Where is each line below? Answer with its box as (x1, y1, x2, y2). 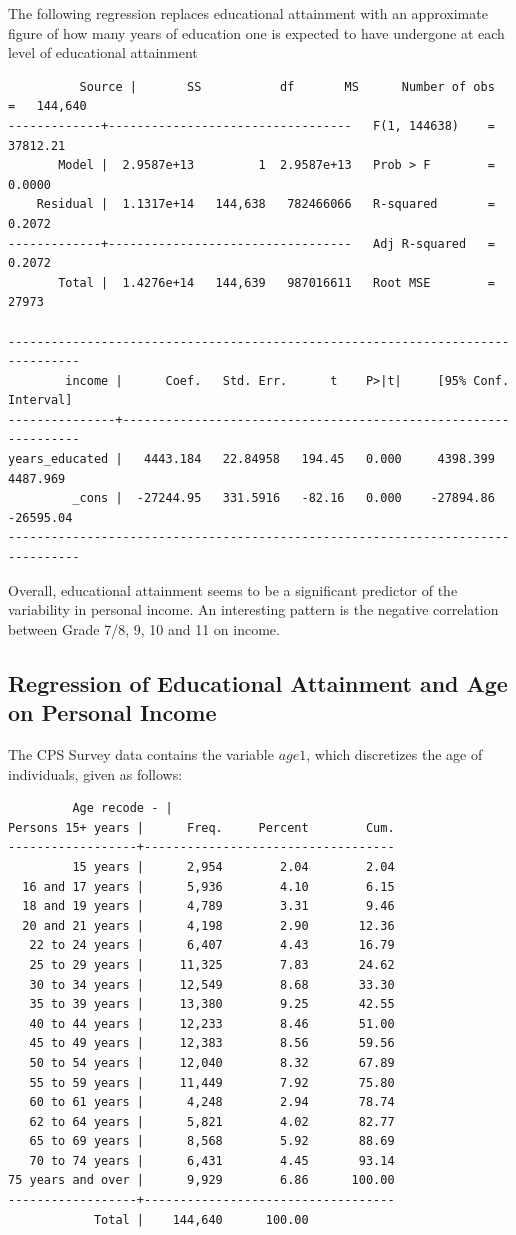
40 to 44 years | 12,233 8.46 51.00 (29, 1016, 395, 1031)
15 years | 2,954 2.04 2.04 (72, 859, 395, 874)
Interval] (8, 393, 73, 408)
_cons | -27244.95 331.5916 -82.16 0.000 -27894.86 (72, 491, 495, 506)
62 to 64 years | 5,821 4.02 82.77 (29, 1114, 395, 1129)
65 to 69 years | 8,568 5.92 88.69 (29, 1134, 395, 1149)
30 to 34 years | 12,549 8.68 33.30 (29, 977, 395, 992)
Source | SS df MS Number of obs (79, 79, 495, 94)
